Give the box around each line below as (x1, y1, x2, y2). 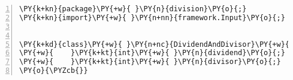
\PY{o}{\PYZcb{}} (19, 66, 88, 75)
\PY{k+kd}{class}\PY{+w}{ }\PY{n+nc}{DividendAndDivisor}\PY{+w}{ (19, 40, 290, 49)
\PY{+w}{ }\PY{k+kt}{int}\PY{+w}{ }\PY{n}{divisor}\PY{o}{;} (19, 57, 281, 66)
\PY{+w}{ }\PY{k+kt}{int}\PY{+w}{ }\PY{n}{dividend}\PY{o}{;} (19, 49, 285, 57)
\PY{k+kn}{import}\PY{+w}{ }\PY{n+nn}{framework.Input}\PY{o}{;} (19, 13, 285, 22)
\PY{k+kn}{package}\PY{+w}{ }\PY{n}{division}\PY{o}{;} (19, 5, 247, 13)
